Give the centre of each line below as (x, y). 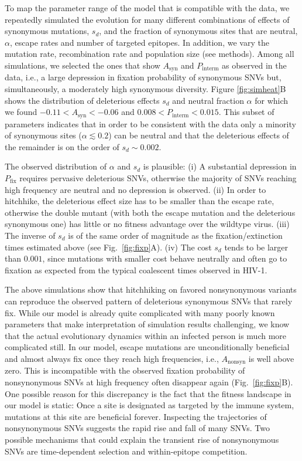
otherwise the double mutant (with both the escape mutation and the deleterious (150, 212)
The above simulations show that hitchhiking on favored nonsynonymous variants (151, 289)
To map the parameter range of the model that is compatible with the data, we (147, 8)
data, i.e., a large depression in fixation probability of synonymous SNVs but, (143, 77)
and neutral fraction (208, 100)
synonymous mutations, (47, 31)
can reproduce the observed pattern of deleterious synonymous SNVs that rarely (149, 301)
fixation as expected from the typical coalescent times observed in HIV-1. (136, 270)
